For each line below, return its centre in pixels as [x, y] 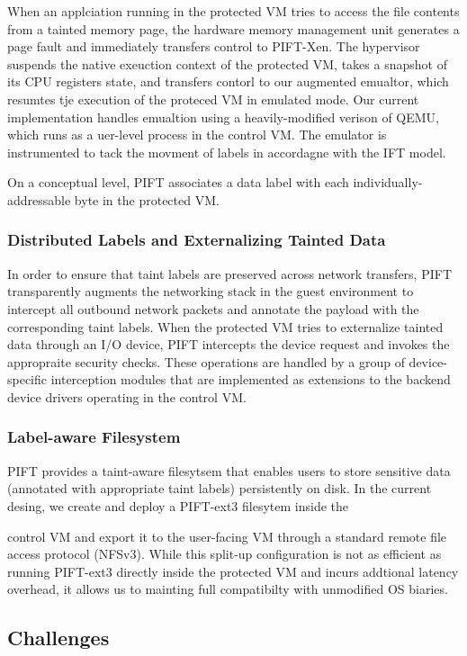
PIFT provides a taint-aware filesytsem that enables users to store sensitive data [229, 470]
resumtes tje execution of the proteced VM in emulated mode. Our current [213, 99]
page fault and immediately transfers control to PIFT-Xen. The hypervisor [214, 46]
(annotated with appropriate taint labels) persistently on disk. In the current [220, 488]
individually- [388, 182]
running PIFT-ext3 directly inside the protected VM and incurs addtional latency [233, 571]
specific [27, 379]
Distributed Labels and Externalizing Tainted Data [197, 240]
